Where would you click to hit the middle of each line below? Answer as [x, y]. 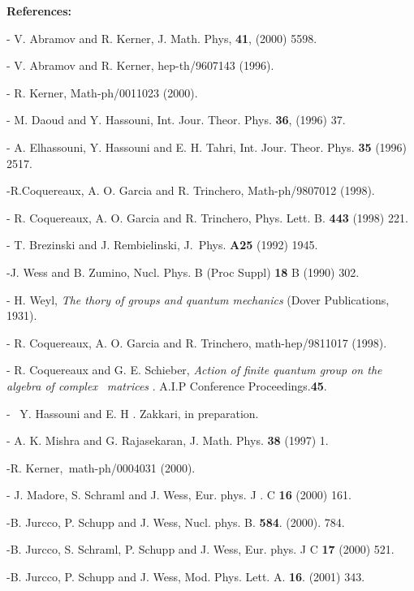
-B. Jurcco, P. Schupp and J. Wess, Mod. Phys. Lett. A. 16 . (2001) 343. [186, 577]
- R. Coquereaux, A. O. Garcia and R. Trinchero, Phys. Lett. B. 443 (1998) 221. [207, 217]
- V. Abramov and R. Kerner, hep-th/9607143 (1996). [140, 65]
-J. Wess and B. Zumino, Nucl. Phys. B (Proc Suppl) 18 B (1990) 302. [183, 272]
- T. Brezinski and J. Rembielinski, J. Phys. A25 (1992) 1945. [162, 245]
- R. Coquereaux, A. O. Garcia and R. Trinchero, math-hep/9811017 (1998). [197, 342]
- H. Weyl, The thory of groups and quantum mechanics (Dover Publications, [198, 299]
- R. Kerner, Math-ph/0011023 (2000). [102, 92]
